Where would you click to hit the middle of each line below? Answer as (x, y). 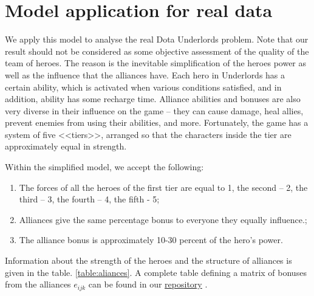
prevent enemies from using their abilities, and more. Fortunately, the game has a (157, 122)
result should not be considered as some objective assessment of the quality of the (157, 51)
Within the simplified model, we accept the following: (104, 167)
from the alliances (38, 284)
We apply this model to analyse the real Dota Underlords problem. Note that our (157, 39)
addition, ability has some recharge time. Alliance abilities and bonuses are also (153, 99)
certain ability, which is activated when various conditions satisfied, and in (143, 87)
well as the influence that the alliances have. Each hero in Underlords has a (145, 74)
